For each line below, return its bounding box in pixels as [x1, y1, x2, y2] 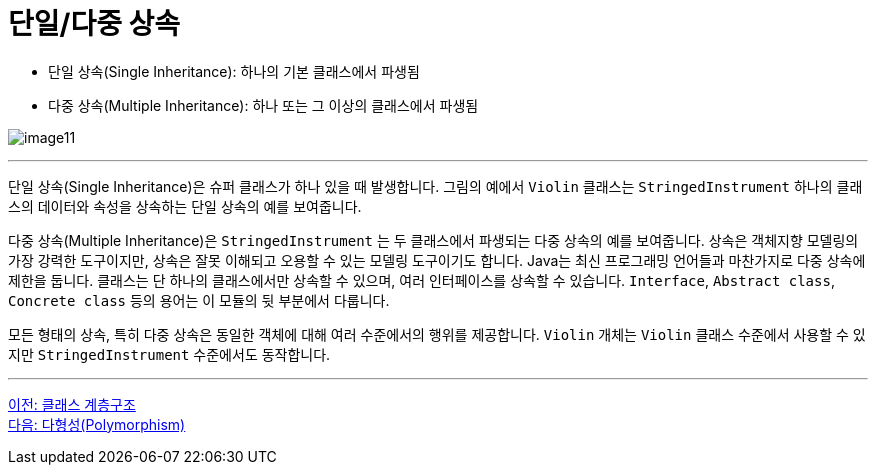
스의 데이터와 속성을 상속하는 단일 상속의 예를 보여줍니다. [8, 197, 362, 215]
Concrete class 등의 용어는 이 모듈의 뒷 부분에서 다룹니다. [8, 291, 390, 309]
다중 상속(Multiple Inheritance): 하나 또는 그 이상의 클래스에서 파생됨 [48, 96, 479, 114]
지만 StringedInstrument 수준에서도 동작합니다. [8, 345, 331, 363]
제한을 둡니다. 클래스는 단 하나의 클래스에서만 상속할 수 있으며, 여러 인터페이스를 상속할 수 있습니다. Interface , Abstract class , [8, 271, 835, 289]
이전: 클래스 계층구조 [8, 395, 136, 413]
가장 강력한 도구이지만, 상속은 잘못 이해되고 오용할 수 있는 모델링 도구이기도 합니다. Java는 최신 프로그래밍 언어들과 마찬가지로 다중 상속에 [8, 251, 866, 269]
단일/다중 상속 [8, 7, 181, 41]
